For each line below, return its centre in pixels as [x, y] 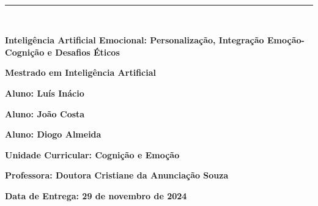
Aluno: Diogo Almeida [53, 134]
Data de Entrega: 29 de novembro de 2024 [96, 195]
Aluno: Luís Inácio [45, 93]
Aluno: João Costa [45, 113]
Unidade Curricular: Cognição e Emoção [92, 154]
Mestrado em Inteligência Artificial [80, 72]
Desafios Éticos [87, 52]
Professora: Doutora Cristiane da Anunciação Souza [117, 175]
